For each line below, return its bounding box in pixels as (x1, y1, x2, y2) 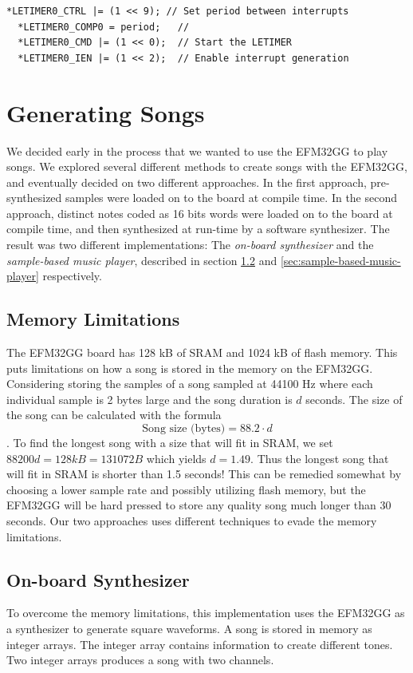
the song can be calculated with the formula (6, 406, 222, 423)
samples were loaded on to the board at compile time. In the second (65, 189, 398, 206)
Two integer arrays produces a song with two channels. (6, 651, 274, 668)
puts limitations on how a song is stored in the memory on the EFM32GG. (6, 359, 373, 376)
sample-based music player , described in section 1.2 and (6, 251, 277, 268)
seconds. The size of (305, 390, 403, 407)
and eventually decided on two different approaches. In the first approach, (6, 173, 367, 190)
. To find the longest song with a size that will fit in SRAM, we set (6, 434, 333, 451)
